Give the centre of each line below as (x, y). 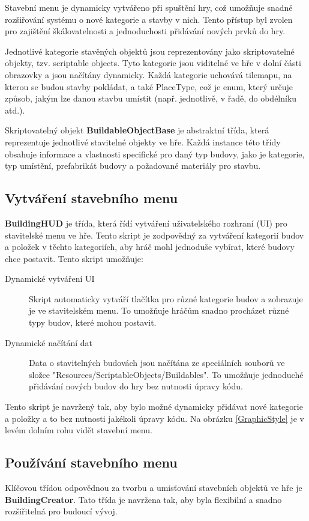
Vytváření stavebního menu (91, 198)
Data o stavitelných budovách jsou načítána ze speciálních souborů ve (157, 363)
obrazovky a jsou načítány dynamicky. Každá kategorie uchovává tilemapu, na (148, 74)
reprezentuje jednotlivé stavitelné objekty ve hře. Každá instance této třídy (143, 142)
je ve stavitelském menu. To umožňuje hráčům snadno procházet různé (159, 310)
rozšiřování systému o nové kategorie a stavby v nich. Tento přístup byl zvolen (149, 19)
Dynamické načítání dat (49, 342)
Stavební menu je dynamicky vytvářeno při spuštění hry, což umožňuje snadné (149, 7)
